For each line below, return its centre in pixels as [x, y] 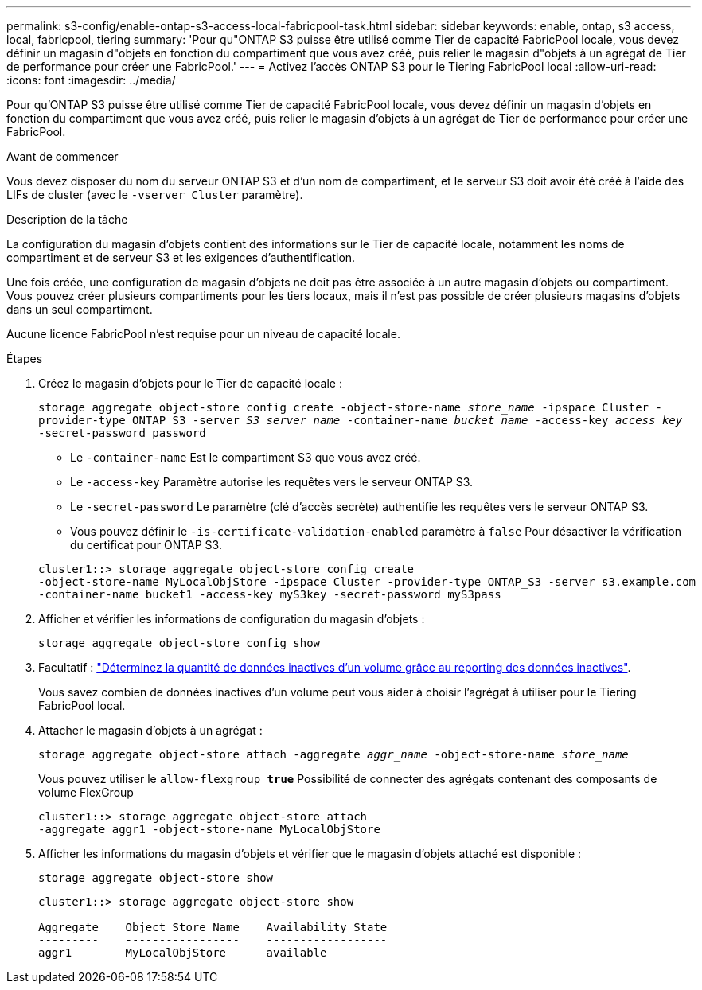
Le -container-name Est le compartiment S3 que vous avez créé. [246, 457]
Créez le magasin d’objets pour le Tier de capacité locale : [190, 383]
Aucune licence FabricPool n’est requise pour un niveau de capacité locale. [203, 334]
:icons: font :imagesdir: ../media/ [91, 80]
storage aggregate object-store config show [179, 643]
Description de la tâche [67, 219]
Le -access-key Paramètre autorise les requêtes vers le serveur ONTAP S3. [272, 482]
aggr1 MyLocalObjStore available [183, 953]
